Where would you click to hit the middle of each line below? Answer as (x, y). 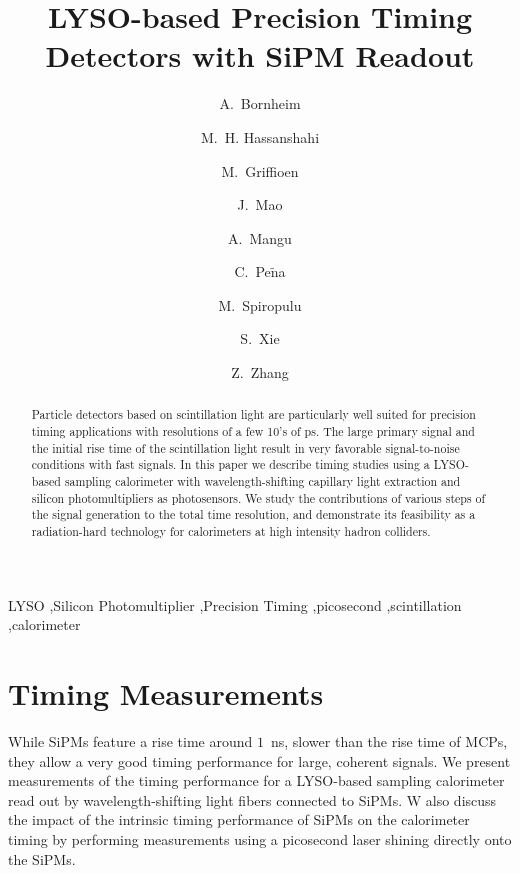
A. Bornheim (260, 103)
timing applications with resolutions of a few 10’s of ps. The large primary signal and (253, 431)
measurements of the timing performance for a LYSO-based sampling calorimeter (256, 780)
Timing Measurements (166, 693)
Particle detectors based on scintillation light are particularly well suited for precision (253, 414)
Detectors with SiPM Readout (260, 55)
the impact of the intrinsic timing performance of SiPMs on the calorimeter (239, 819)
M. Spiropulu (260, 304)
